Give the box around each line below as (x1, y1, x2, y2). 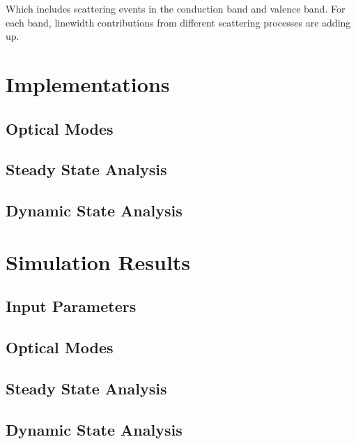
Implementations (6, 69, 170, 98)
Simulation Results (6, 247, 191, 276)
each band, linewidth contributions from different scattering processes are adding (6, 15, 351, 29)
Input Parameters (6, 295, 137, 317)
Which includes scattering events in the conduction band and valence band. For (6, 1, 346, 15)
